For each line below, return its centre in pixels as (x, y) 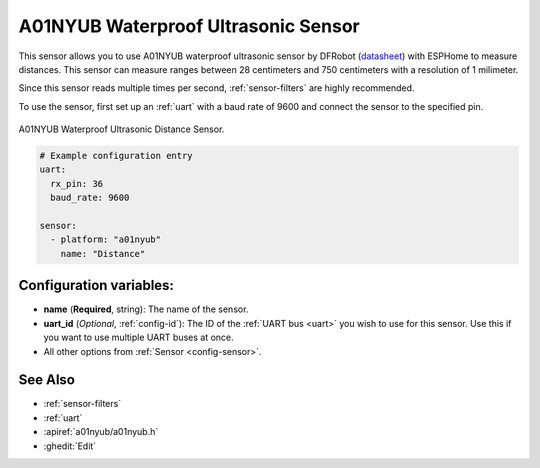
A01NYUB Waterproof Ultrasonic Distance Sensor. (121, 129)
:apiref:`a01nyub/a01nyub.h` (101, 432)
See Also (46, 380)
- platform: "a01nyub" (106, 239)
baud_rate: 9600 (90, 198)
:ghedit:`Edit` (70, 446)
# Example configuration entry (116, 156)
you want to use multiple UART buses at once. (138, 337)
